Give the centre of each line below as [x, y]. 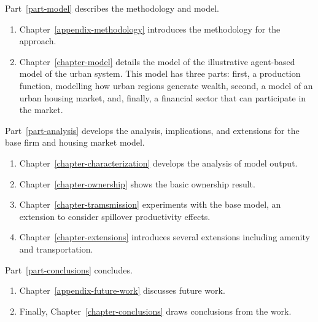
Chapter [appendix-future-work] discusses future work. [122, 290]
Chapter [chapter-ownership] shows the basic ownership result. [137, 183]
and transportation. [56, 249]
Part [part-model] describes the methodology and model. [112, 8]
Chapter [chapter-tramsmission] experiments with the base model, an [150, 204]
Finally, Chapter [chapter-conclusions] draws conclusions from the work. [155, 311]
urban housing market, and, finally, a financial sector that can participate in [163, 97]
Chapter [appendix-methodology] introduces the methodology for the [150, 29]
